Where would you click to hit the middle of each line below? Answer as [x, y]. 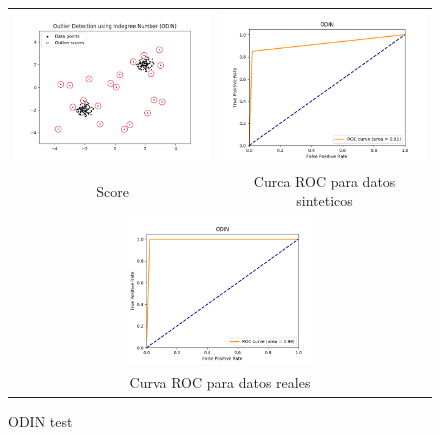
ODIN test [40, 420]
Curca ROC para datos [324, 180]
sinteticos [324, 200]
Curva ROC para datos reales [220, 382]
